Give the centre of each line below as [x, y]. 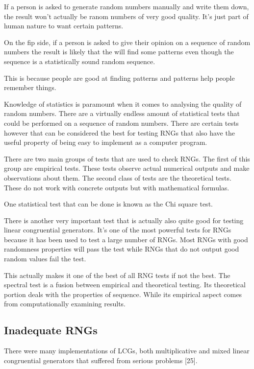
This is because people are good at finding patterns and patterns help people [119, 78]
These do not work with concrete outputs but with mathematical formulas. [117, 187]
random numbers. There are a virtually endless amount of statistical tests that [122, 113]
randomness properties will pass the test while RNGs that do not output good [122, 249]
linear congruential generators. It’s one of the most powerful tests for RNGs [118, 230]
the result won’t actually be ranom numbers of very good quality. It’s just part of [126, 16]
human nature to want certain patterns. [64, 26]
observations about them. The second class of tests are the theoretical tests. [118, 177]
